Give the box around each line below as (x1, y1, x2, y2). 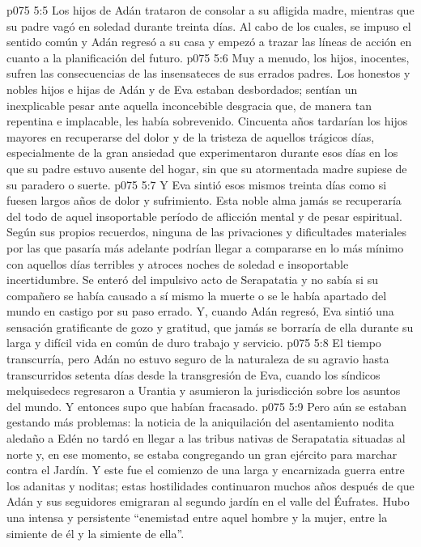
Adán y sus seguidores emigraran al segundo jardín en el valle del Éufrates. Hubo (6, 493, 410, 510)
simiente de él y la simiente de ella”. (6, 524, 185, 541)
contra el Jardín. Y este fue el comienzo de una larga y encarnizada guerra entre (6, 461, 405, 478)
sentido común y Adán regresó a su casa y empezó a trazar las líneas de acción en (6, 33, 412, 50)
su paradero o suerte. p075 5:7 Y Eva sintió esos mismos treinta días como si (6, 176, 387, 193)
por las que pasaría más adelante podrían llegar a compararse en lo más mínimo (6, 239, 404, 256)
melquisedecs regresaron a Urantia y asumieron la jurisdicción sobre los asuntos (6, 382, 401, 399)
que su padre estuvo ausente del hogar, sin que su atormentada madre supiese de (6, 159, 407, 176)
